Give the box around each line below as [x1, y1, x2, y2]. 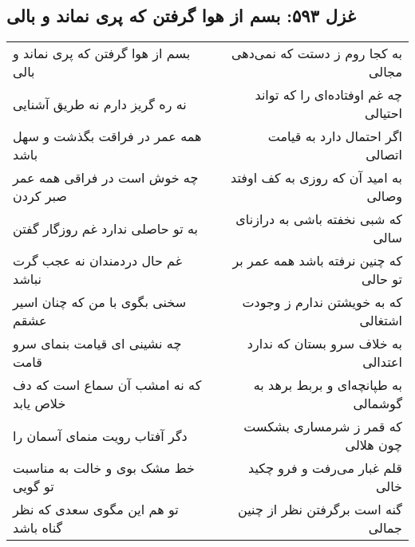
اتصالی [366, 145, 402, 164]
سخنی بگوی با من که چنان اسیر [13, 293, 187, 312]
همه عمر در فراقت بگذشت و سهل [13, 127, 202, 146]
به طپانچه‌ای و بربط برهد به [253, 376, 402, 395]
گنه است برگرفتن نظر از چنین [238, 500, 402, 519]
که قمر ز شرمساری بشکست [243, 417, 402, 436]
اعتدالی [362, 352, 402, 372]
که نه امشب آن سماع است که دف [13, 376, 202, 395]
